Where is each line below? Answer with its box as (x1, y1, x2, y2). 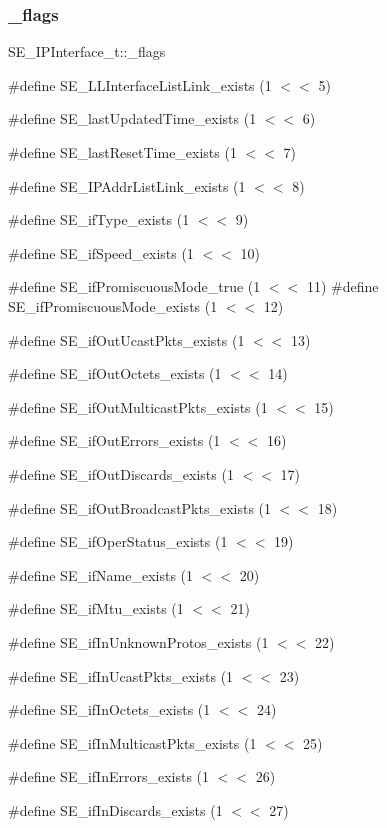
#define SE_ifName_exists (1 (8, 564, 194, 585)
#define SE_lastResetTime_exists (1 (8, 142, 237, 162)
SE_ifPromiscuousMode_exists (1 (8, 295, 218, 316)
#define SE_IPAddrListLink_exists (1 (8, 175, 246, 196)
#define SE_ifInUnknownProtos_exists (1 (8, 631, 269, 652)
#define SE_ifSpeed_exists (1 (8, 242, 194, 263)
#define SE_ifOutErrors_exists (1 (8, 430, 221, 451)
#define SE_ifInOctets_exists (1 (8, 699, 211, 720)
